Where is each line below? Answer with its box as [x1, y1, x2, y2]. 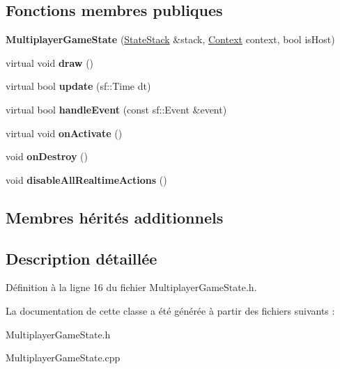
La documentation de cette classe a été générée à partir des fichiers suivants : [6, 303, 335, 317]
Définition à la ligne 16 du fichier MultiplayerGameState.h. [6, 280, 257, 295]
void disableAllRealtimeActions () [6, 172, 167, 187]
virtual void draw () [6, 55, 94, 70]
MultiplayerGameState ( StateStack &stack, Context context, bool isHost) [6, 32, 335, 47]
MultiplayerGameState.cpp [6, 350, 121, 365]
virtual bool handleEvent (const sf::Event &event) [6, 102, 227, 116]
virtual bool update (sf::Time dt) [6, 79, 151, 93]
